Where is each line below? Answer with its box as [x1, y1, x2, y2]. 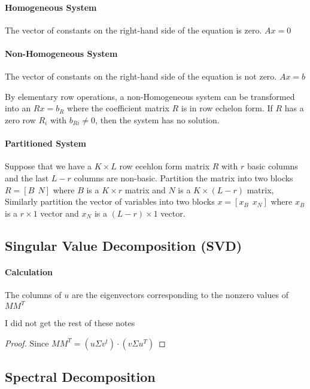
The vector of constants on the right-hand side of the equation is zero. [5, 23, 262, 36]
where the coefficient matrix [67, 102, 169, 114]
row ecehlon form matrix [119, 160, 210, 172]
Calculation [5, 265, 53, 278]
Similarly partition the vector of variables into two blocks [5, 195, 215, 208]
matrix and [124, 183, 166, 196]
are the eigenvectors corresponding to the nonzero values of [71, 288, 288, 300]
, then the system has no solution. [95, 113, 220, 126]
